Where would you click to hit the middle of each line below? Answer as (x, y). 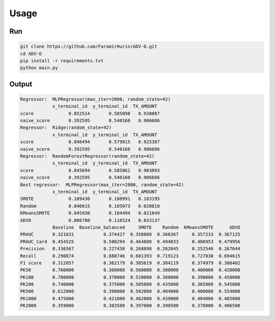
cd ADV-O (31, 54)
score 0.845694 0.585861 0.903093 (90, 170)
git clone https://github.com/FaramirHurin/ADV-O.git (89, 47)
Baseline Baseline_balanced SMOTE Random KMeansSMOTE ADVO (146, 227)
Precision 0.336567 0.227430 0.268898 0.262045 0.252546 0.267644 (130, 249)
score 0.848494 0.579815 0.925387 (90, 142)
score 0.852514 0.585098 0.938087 (90, 113)
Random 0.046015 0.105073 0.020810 (90, 206)
